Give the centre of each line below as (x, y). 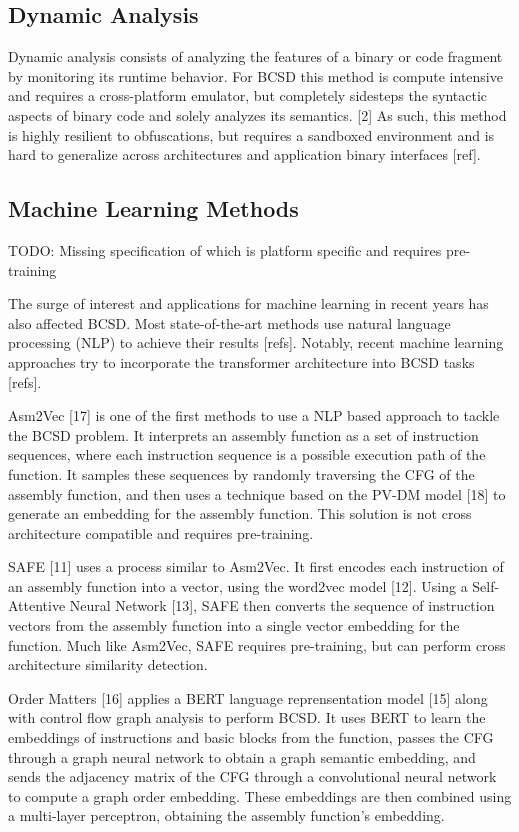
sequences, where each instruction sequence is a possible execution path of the (247, 454)
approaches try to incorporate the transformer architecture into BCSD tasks (241, 361)
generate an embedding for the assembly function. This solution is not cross (240, 513)
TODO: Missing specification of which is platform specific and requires (225, 249)
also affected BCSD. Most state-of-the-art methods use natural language (229, 322)
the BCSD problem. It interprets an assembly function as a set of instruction (243, 434)
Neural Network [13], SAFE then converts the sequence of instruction (282, 605)
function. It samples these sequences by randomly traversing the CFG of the (241, 473)
